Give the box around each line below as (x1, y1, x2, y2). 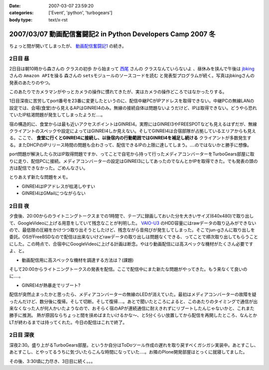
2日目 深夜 (9, 332, 34, 339)
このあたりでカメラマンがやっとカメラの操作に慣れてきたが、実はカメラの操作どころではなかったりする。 (9, 89, 227, 95)
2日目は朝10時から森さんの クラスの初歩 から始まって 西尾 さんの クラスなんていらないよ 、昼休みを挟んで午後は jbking (9, 65, 255, 72)
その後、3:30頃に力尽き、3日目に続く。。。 (9, 358, 96, 364)
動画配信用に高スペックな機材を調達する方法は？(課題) (21, 257, 134, 263)
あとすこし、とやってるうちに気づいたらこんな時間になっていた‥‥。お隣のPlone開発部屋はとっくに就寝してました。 (9, 349, 248, 355)
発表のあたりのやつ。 (9, 80, 53, 86)
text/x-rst (48, 16, 68, 22)
